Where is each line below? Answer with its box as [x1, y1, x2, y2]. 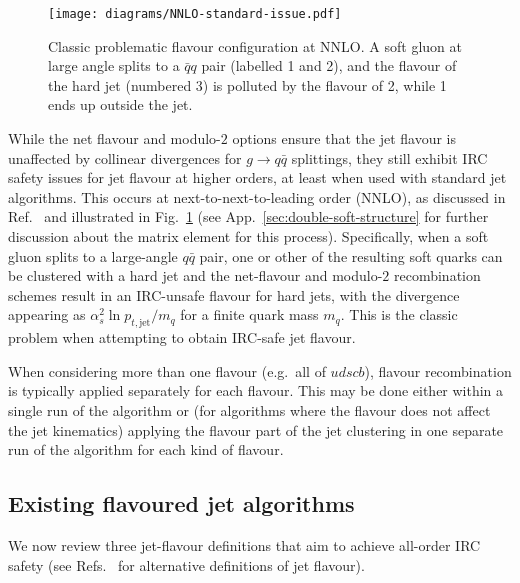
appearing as [8, 304, 86, 325]
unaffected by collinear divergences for [8, 147, 242, 168]
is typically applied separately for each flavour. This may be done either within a [8, 380, 504, 401]
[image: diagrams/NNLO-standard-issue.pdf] [48, 7, 342, 21]
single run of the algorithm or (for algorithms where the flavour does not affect [8, 399, 491, 420]
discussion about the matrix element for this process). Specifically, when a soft [8, 226, 489, 246]
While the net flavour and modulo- [8, 128, 221, 149]
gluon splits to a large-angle [8, 245, 178, 266]
